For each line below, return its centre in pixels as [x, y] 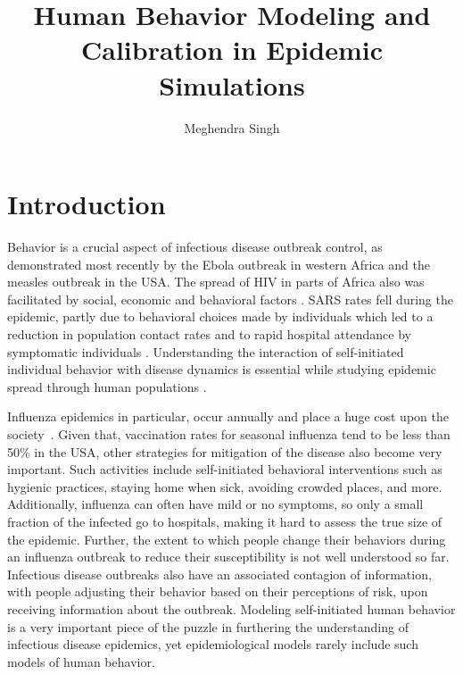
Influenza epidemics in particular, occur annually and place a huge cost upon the [228, 416]
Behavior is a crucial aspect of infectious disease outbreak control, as [195, 247]
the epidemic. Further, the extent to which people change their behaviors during [227, 539]
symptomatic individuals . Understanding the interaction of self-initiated [206, 351]
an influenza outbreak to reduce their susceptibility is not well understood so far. [228, 557]
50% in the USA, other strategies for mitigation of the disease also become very [225, 451]
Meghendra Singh [232, 127]
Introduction [87, 204]
